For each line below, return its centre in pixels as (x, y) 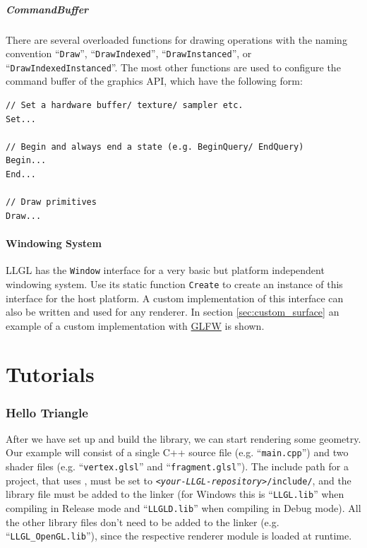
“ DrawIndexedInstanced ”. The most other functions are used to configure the (173, 67)
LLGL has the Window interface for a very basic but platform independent (165, 270)
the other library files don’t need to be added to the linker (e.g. (143, 522)
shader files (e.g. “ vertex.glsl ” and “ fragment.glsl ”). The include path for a (177, 466)
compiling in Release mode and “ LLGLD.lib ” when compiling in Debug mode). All (183, 508)
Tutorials (50, 374)
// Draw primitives (51, 202)
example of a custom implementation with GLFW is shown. (135, 325)
